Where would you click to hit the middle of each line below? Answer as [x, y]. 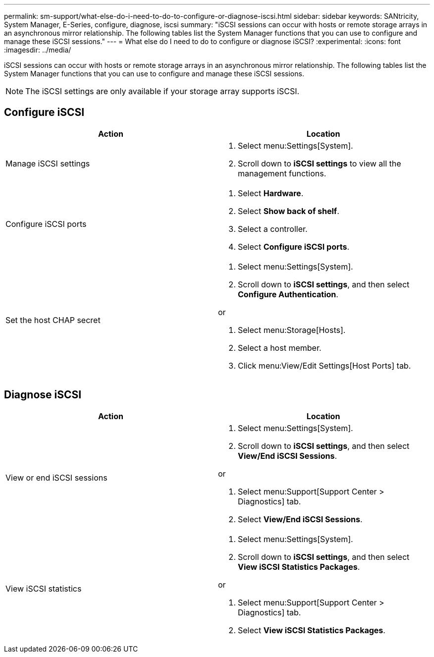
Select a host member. [280, 348]
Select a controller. [273, 229]
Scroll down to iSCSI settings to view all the [320, 163]
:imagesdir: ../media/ [38, 50]
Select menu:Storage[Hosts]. [292, 330]
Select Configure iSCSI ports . [294, 246]
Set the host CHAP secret [53, 320]
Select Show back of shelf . [289, 211]
